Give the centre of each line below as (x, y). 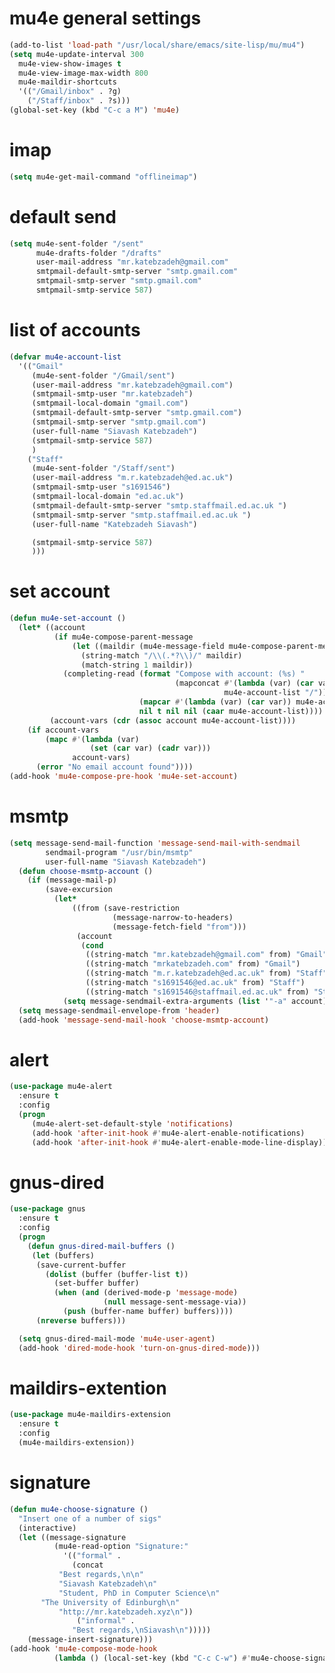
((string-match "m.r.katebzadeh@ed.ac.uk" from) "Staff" (206, 973)
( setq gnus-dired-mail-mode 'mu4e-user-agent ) (117, 1338)
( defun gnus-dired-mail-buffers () (101, 1246)
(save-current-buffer (81, 1265)
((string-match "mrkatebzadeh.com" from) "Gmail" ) (193, 964)
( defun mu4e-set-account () (68, 618)
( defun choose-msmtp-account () (86, 871)
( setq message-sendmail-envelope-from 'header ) (119, 1010)
